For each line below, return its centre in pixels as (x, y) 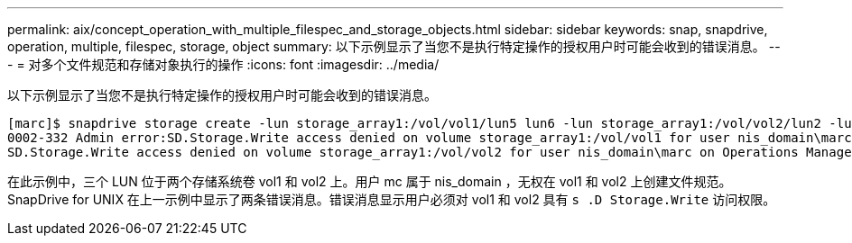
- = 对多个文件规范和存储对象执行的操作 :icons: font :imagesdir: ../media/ (223, 64)
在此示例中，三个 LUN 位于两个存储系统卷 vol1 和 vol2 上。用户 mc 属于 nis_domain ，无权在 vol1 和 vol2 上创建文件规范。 (370, 181)
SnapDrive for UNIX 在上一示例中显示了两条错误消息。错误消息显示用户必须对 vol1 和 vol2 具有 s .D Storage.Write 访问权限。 (392, 199)
